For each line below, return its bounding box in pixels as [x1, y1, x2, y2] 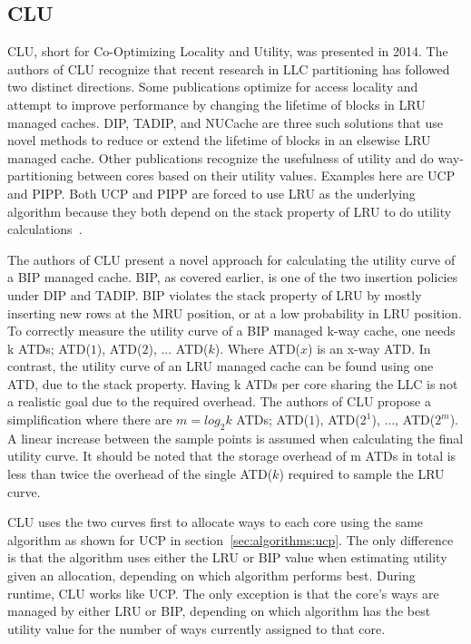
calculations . [7, 220, 83, 239]
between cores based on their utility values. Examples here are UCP [77, 166, 456, 185]
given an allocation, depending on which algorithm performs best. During [7, 566, 416, 585]
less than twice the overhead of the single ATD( [7, 464, 273, 483]
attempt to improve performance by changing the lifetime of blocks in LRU [7, 94, 426, 113]
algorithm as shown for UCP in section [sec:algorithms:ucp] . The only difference [7, 530, 454, 549]
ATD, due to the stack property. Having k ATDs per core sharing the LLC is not [7, 374, 458, 393]
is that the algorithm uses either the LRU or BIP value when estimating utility [7, 548, 447, 567]
